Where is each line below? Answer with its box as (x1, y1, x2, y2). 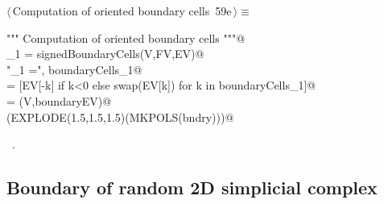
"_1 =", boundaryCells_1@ (6, 60, 142, 77)
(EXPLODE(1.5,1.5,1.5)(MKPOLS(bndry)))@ (6, 108, 234, 125)
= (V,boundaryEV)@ (6, 92, 112, 109)
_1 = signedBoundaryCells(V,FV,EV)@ (6, 45, 204, 62)
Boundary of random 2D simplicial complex (6, 175, 378, 200)
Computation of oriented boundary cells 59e (12, 2, 232, 19)
